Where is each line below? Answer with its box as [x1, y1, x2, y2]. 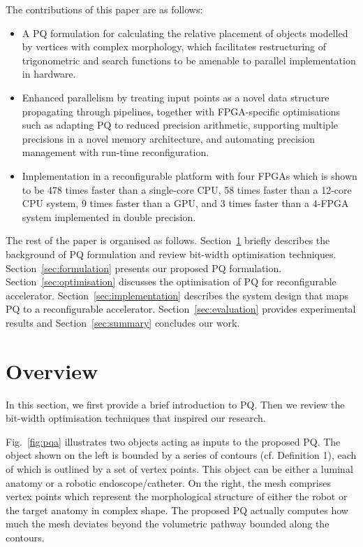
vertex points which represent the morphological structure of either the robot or [6, 489, 348, 504]
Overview [6, 356, 98, 385]
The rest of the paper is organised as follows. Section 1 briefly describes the [6, 233, 330, 248]
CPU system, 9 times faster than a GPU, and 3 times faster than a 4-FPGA [22, 196, 349, 211]
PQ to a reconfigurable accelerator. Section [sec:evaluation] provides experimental [6, 301, 356, 316]
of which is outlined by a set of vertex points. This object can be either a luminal [6, 461, 353, 476]
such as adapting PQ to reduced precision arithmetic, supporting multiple [22, 118, 338, 132]
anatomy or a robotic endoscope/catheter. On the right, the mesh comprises [6, 475, 331, 490]
